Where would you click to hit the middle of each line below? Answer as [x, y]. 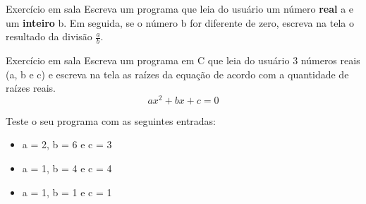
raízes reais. [31, 88]
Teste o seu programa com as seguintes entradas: [111, 120]
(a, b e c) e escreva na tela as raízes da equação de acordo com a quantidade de [177, 74]
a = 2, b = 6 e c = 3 [67, 144]
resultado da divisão [49, 36]
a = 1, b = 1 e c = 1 [67, 192]
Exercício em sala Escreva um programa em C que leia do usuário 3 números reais [183, 60]
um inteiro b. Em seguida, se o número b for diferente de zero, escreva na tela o [180, 22]
